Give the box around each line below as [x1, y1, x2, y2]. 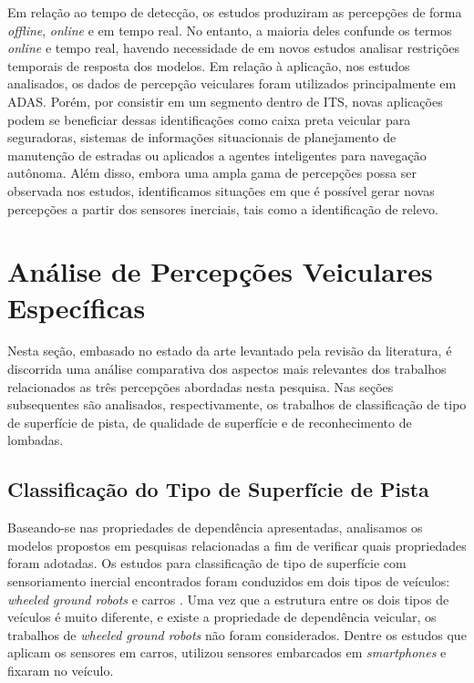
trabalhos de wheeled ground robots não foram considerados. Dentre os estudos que [7, 625, 467, 644]
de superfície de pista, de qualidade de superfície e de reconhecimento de [7, 412, 412, 431]
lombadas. [7, 430, 64, 450]
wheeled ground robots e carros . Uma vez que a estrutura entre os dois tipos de [7, 589, 449, 608]
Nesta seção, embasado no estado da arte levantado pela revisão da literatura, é [7, 341, 452, 360]
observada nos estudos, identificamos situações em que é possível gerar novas [7, 181, 435, 200]
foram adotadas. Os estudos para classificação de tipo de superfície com [7, 554, 407, 573]
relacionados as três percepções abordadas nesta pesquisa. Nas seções [7, 377, 394, 396]
